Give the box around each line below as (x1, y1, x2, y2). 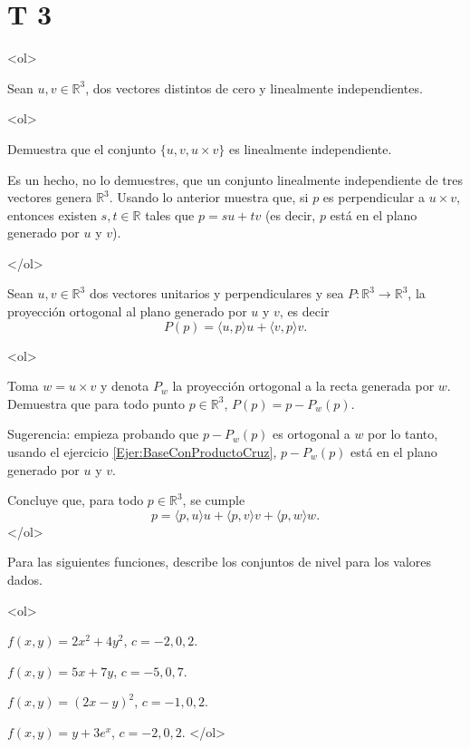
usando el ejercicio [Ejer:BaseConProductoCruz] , (7, 442, 277, 461)
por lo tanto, (368, 424, 438, 443)
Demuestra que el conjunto (7, 139, 157, 158)
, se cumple (182, 491, 245, 510)
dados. (7, 570, 43, 588)
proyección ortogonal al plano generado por (7, 302, 247, 321)
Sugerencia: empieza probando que (7, 424, 199, 443)
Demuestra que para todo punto (7, 393, 185, 413)
